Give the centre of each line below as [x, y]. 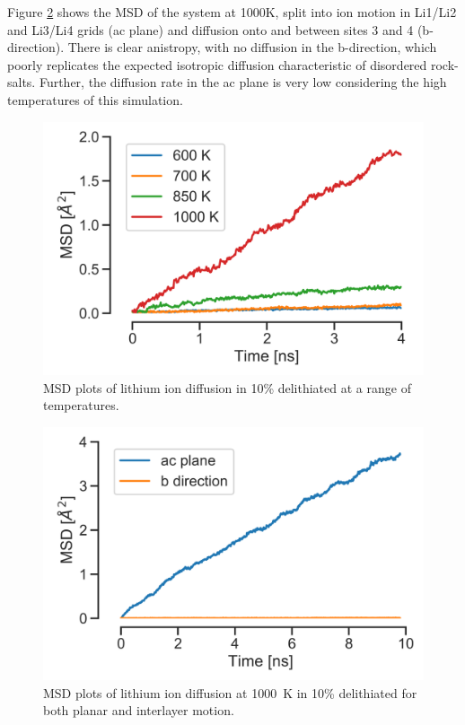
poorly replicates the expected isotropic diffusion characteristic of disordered [217, 64]
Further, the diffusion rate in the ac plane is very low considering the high [243, 82]
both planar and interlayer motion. [139, 710]
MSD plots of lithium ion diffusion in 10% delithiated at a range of [227, 387]
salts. [22, 82]
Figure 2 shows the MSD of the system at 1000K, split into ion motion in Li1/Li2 [232, 12]
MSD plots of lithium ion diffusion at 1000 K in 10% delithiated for [230, 692]
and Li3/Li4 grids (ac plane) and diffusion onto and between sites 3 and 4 [211, 29]
